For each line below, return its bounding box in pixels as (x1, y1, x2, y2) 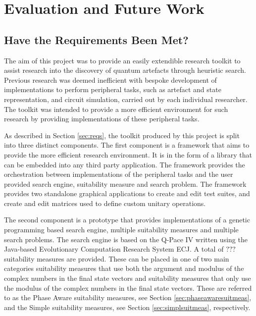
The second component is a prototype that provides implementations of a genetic (4, 214, 250, 225)
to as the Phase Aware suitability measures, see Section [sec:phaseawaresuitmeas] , (4, 292, 252, 303)
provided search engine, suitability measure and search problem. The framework (4, 178, 247, 189)
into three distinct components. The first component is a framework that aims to (4, 140, 250, 150)
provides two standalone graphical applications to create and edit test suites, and (4, 188, 250, 199)
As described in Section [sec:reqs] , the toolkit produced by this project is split (4, 130, 240, 140)
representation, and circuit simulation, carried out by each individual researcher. (4, 94, 248, 104)
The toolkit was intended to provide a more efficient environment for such (4, 104, 228, 114)
